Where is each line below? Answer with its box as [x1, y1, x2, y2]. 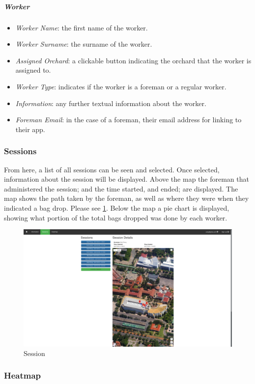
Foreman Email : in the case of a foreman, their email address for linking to [15, 114, 242, 125]
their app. [15, 124, 45, 134]
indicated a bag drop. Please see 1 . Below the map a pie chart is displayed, [4, 202, 229, 213]
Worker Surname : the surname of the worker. [15, 39, 152, 49]
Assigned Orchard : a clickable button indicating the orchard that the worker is [15, 55, 252, 65]
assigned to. [15, 65, 51, 75]
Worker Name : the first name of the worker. [15, 22, 148, 32]
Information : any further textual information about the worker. [15, 98, 206, 108]
